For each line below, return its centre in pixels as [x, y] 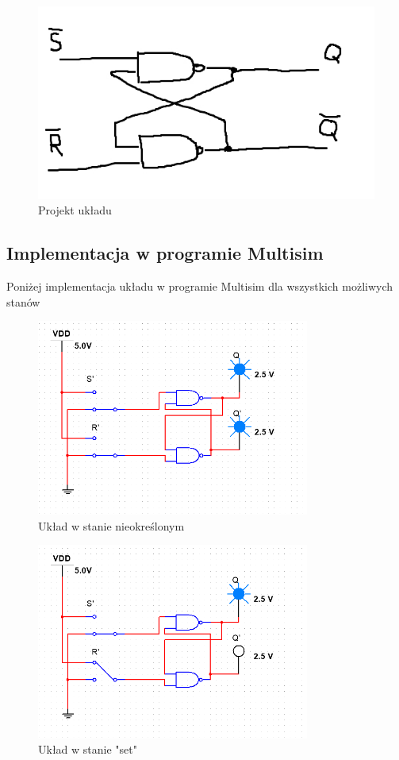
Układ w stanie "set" [88, 749]
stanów [23, 301]
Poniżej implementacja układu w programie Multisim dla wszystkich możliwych [200, 286]
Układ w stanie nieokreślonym [111, 525]
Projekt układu [75, 210]
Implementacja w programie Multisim [165, 253]
